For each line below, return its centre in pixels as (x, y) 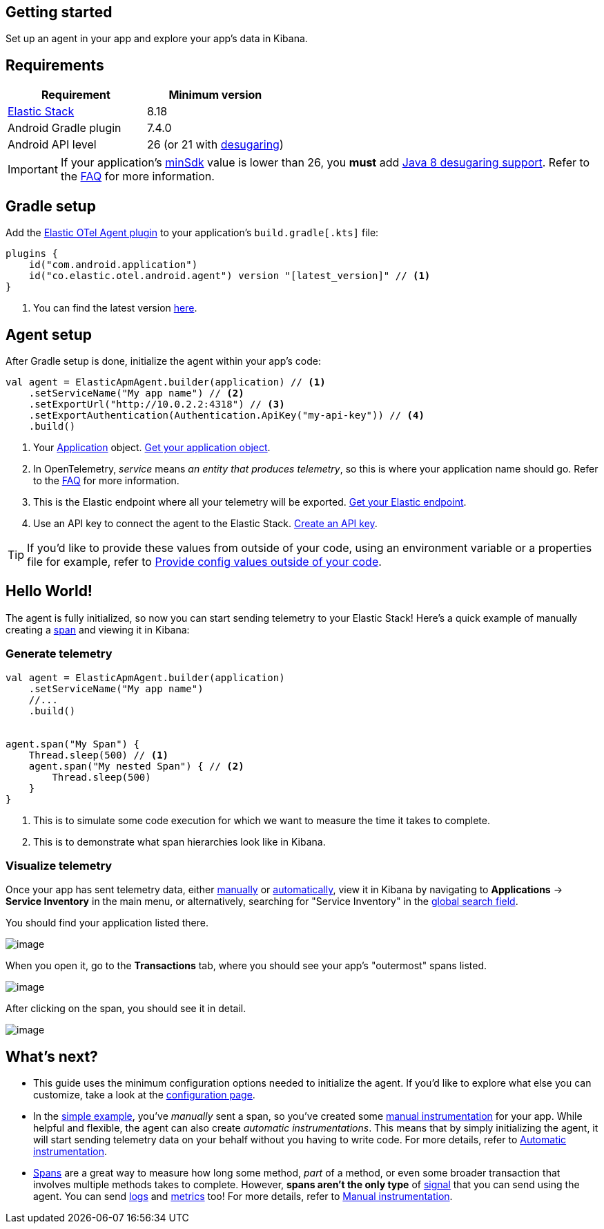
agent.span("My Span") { (72, 744)
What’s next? (52, 1056)
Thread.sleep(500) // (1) (99, 755)
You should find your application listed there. (107, 923)
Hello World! (49, 591)
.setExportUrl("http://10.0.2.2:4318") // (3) (157, 404)
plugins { (32, 254)
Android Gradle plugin (65, 128)
